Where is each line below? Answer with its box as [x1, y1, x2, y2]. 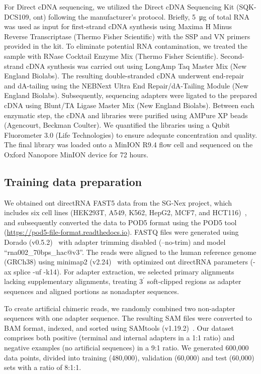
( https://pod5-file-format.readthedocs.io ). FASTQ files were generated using [4, 227, 239, 237]
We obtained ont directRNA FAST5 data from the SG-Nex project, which [4, 197, 232, 208]
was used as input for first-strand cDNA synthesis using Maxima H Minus [4, 21, 232, 32]
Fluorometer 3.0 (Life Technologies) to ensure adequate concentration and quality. [4, 129, 257, 140]
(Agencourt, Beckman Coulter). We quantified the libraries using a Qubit [4, 120, 230, 130]
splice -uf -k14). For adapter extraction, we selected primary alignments [14, 266, 234, 276]
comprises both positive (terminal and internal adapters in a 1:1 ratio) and [4, 332, 235, 343]
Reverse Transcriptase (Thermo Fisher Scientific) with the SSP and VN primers [4, 31, 250, 41]
